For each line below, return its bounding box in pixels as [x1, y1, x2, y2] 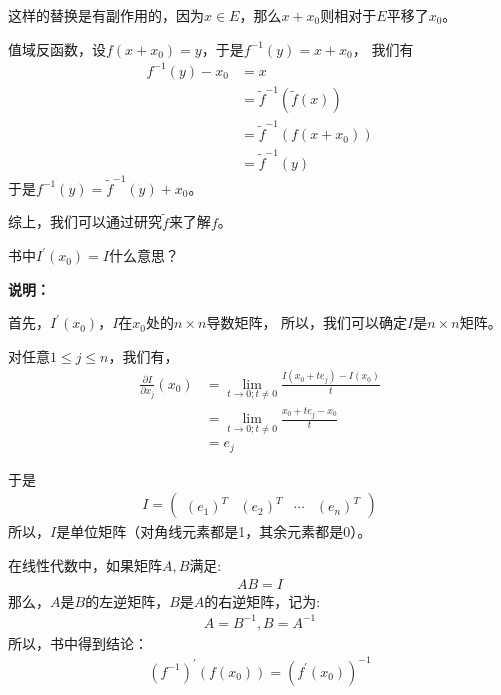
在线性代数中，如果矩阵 [8, 554, 162, 575]
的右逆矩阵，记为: [204, 590, 321, 611]
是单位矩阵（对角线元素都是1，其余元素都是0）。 [56, 521, 372, 542]
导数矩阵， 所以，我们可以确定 [206, 312, 408, 333]
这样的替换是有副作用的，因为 [8, 5, 204, 25]
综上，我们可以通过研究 [8, 211, 162, 232]
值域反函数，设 [8, 38, 106, 59]
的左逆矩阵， [85, 590, 170, 611]
